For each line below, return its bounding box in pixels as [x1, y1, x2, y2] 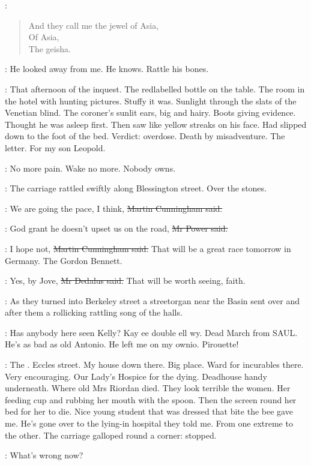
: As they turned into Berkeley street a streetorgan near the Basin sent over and [5, 294, 300, 307]
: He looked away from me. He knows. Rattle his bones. [5, 62, 209, 75]
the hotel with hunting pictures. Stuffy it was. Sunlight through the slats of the [5, 94, 297, 107]
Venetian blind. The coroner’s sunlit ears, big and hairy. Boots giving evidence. [5, 106, 296, 119]
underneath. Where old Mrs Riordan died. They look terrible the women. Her [5, 382, 291, 394]
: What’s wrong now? [5, 449, 83, 461]
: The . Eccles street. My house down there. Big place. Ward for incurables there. [5, 358, 304, 371]
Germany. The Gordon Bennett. [5, 254, 122, 266]
